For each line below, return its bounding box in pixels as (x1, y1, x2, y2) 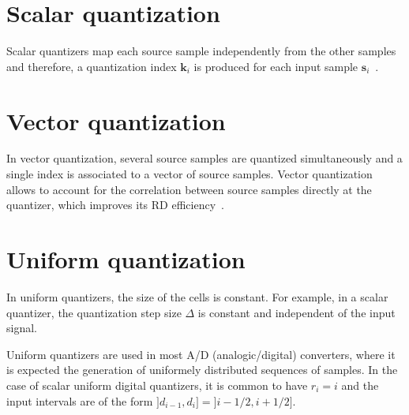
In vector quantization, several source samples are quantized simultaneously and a (6, 150, 403, 166)
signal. (6, 320, 37, 336)
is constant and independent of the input (197, 304, 396, 320)
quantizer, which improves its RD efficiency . (6, 196, 224, 213)
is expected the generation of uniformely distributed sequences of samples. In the (6, 361, 398, 378)
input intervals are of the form (6, 392, 153, 409)
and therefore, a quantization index (6, 58, 177, 74)
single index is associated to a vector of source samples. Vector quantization (6, 166, 373, 182)
